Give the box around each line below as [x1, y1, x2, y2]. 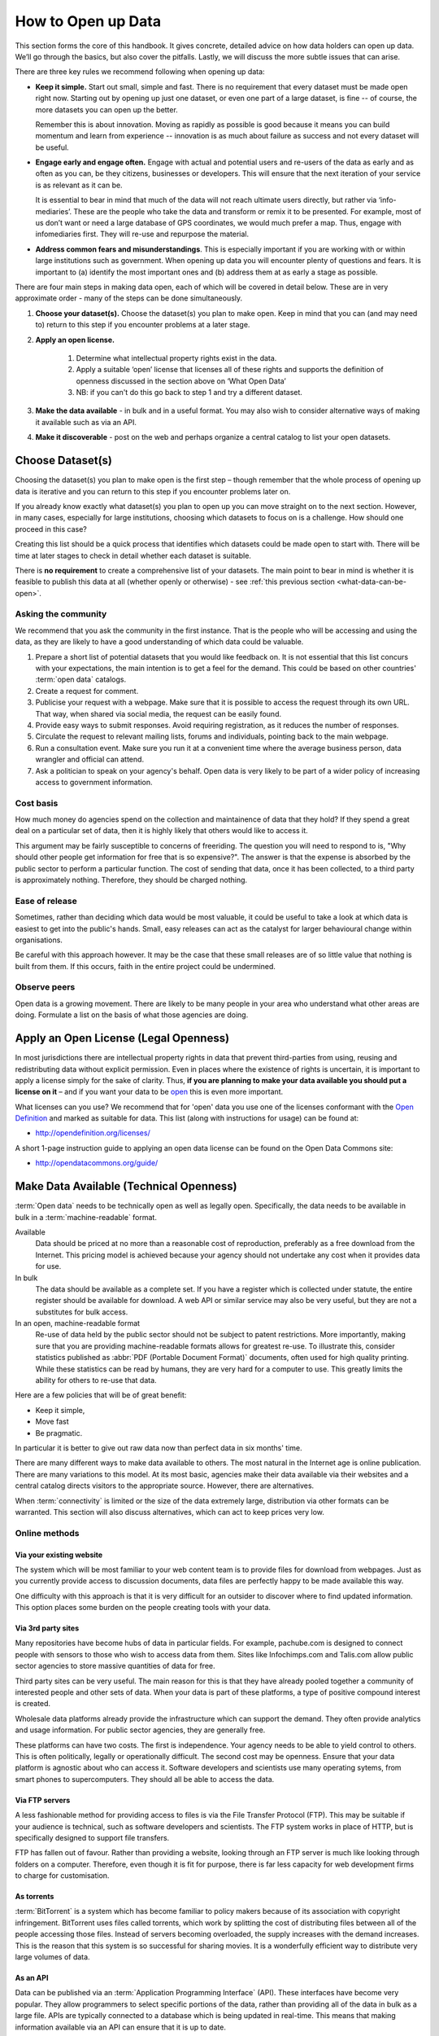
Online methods [15, 1527, 80, 1538]
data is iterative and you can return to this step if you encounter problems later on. [15, 486, 291, 496]
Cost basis [15, 797, 59, 809]
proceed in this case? [15, 524, 87, 533]
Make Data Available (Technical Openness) [15, 1179, 237, 1193]
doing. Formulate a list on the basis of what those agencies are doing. [15, 1010, 249, 1020]
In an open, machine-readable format [15, 1319, 141, 1328]
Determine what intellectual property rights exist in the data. [76, 353, 277, 362]
